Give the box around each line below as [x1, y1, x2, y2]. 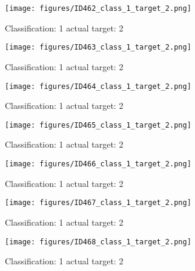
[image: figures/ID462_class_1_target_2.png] [5, 4, 191, 13]
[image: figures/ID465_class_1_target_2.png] [5, 120, 191, 129]
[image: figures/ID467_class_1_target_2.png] [5, 198, 191, 207]
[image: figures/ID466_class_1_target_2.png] [5, 160, 191, 168]
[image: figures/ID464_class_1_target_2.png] [5, 82, 191, 91]
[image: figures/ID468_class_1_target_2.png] [5, 237, 191, 246]
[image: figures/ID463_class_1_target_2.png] [5, 43, 191, 52]
